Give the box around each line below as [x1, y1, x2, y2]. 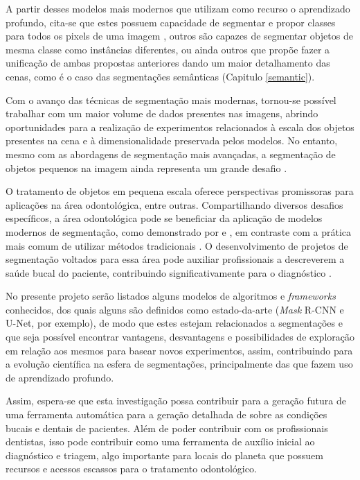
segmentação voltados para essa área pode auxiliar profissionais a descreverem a [6, 252, 345, 266]
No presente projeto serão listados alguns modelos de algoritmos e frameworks [6, 289, 336, 303]
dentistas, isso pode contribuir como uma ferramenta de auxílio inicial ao [6, 434, 315, 449]
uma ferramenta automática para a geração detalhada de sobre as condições [6, 407, 327, 422]
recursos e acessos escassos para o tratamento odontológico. [6, 461, 257, 476]
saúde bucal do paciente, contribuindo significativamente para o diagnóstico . [6, 265, 332, 280]
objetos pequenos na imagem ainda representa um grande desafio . [6, 160, 287, 175]
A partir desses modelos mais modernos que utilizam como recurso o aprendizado [6, 1, 350, 15]
